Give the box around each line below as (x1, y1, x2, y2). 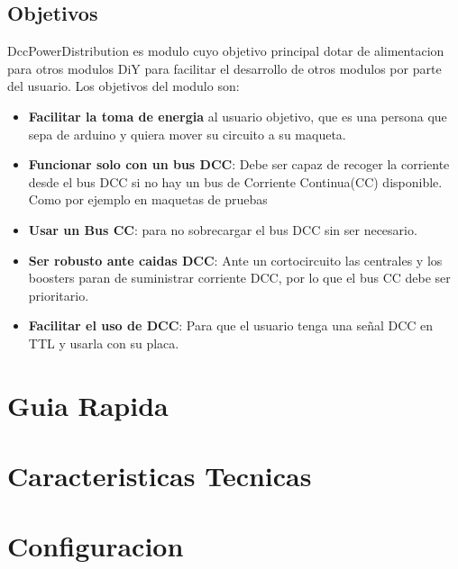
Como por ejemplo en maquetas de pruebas (28, 190, 268, 209)
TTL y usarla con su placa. (28, 333, 179, 352)
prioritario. (28, 285, 89, 304)
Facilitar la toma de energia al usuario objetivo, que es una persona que (28, 106, 447, 125)
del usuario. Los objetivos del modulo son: (7, 77, 240, 95)
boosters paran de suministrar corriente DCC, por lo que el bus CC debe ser (28, 268, 451, 287)
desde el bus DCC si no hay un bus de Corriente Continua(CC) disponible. (28, 172, 443, 191)
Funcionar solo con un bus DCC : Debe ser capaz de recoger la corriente (28, 155, 450, 174)
